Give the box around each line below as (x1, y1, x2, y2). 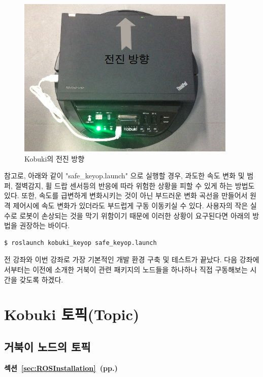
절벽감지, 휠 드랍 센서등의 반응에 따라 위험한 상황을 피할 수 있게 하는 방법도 (15, 180, 255, 191)
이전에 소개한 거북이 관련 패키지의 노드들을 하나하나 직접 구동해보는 (32, 264, 248, 274)
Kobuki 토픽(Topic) (4, 304, 140, 325)
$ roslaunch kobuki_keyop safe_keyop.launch (4, 239, 157, 246)
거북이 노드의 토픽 (4, 338, 91, 354)
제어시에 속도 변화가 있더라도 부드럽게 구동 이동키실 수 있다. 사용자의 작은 (13, 200, 248, 210)
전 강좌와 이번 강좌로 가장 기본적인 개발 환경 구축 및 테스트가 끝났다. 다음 (4, 254, 238, 265)
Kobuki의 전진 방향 (24, 153, 85, 164)
